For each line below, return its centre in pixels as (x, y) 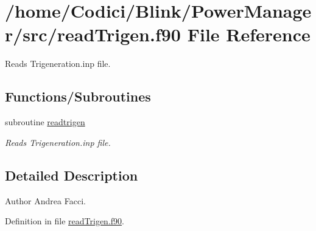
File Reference (249, 34)
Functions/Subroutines (78, 96)
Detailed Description (72, 175)
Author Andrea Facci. (45, 200)
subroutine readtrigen (45, 122)
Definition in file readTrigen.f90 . (65, 221)
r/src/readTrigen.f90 (93, 34)
